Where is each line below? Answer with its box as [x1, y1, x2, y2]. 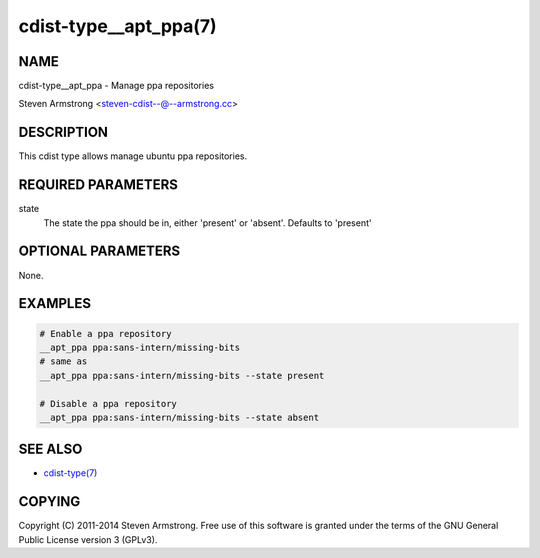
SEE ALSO [18, 441, 83, 458]
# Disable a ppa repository [39, 398, 177, 409]
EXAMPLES [18, 295, 92, 312]
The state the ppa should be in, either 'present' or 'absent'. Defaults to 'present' [43, 216, 372, 229]
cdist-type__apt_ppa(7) [18, 15, 217, 37]
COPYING [18, 493, 81, 510]
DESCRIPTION [18, 124, 109, 141]
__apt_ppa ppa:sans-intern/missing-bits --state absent [39, 411, 320, 423]
